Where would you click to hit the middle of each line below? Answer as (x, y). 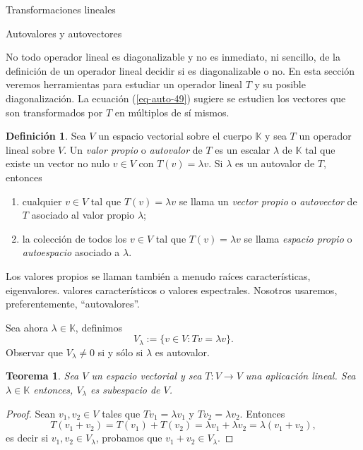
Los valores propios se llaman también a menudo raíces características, (158, 275)
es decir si (27, 438)
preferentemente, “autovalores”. (73, 304)
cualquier (42, 201)
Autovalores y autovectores (64, 33)
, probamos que (129, 438)
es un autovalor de (275, 163)
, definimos (99, 327)
